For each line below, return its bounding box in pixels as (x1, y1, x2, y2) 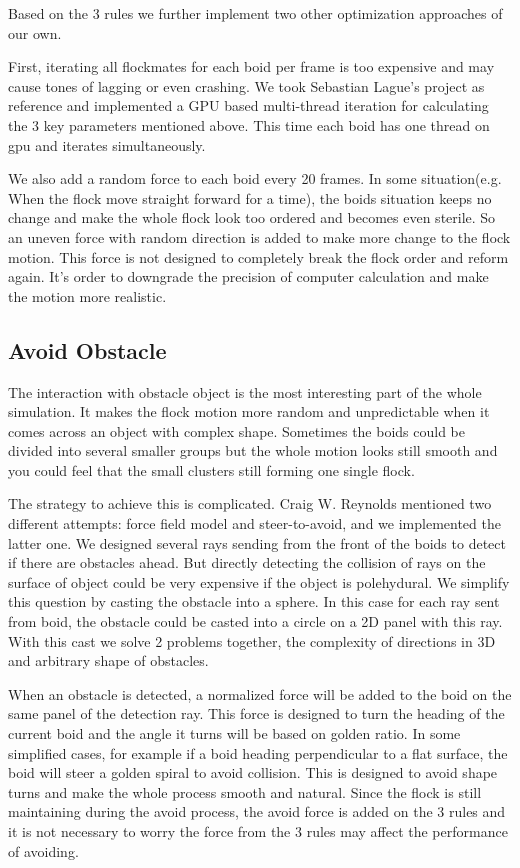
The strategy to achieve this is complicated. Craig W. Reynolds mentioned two (8, 493, 492, 514)
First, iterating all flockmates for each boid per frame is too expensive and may (8, 56, 495, 77)
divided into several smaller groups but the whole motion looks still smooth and (8, 440, 498, 461)
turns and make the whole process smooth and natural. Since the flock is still (8, 781, 482, 802)
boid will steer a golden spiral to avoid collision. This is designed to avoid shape (8, 762, 498, 783)
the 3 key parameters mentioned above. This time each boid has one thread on (8, 114, 490, 135)
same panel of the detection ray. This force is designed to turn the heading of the (8, 703, 505, 724)
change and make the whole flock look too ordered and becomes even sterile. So (8, 207, 496, 228)
